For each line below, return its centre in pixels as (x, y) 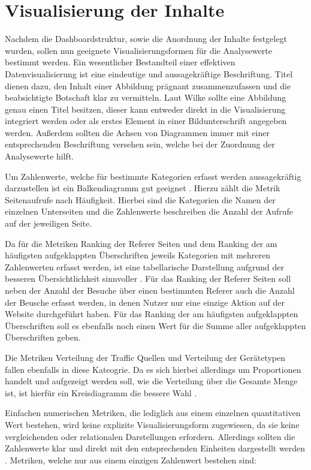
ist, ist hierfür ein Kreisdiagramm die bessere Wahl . (101, 392)
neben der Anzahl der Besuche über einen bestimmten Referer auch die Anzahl (150, 290)
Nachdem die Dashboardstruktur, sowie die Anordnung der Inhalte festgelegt (146, 39)
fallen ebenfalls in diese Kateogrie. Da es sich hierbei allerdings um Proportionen (153, 369)
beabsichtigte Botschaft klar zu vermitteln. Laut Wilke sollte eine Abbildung (146, 97)
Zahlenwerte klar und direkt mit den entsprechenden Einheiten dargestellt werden (155, 448)
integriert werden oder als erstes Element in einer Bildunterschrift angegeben (146, 121)
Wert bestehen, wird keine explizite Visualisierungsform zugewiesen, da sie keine (152, 424)
